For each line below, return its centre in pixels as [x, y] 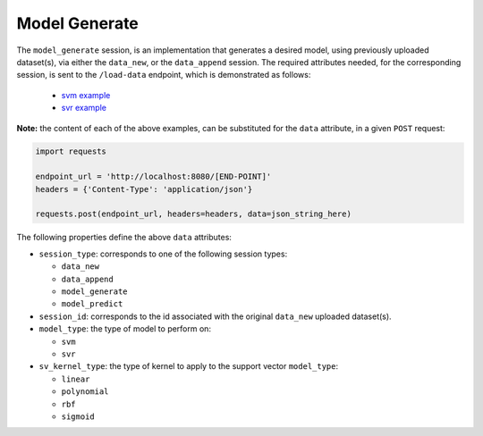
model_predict [92, 304]
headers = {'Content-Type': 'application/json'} [144, 189]
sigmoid [78, 416]
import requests [71, 151]
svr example [84, 108]
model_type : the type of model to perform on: [125, 329]
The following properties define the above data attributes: [124, 238]
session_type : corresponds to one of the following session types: [163, 254]
